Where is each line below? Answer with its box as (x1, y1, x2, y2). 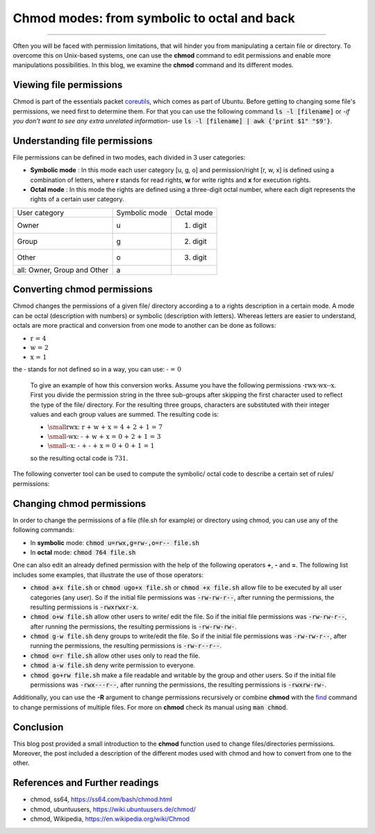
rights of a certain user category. (30, 195, 124, 203)
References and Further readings (12, 777, 159, 789)
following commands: (12, 526, 74, 534)
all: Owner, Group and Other (17, 265, 109, 274)
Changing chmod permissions (12, 497, 147, 510)
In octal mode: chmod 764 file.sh (30, 548, 136, 556)
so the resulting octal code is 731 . (30, 454, 128, 462)
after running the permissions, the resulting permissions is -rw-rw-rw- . (30, 622, 237, 631)
